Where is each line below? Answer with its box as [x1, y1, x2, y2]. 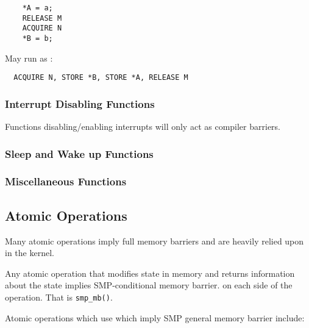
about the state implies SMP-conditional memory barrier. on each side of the [5, 279, 293, 291]
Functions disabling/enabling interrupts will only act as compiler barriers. [5, 120, 280, 133]
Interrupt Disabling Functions [5, 96, 155, 111]
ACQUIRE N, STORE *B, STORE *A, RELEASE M [13, 73, 188, 82]
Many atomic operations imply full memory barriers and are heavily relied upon [5, 234, 304, 247]
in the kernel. [5, 246, 54, 259]
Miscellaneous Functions [5, 174, 127, 189]
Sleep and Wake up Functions [5, 146, 154, 161]
